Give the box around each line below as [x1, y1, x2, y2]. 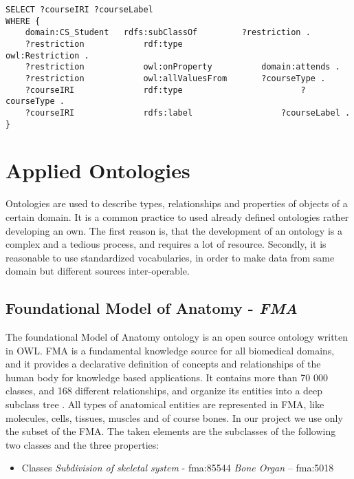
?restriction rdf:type [25, 39, 183, 49]
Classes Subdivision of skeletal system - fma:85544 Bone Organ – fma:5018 [21, 460, 334, 475]
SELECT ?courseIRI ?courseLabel [5, 5, 153, 14]
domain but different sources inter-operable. [5, 264, 190, 278]
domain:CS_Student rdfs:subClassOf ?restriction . [25, 28, 311, 38]
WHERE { [5, 16, 41, 26]
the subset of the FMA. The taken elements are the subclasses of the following [5, 424, 336, 438]
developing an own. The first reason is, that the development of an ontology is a [5, 223, 342, 237]
